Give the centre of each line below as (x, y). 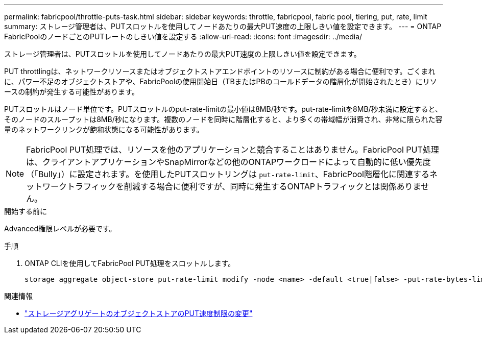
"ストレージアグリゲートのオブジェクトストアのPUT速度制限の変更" (139, 313)
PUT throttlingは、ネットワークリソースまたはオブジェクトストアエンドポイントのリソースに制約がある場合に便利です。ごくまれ (220, 71)
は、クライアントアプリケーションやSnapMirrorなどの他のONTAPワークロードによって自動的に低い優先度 (228, 162)
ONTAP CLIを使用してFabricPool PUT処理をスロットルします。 (130, 263)
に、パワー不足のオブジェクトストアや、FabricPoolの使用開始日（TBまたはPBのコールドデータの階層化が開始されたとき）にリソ (221, 81)
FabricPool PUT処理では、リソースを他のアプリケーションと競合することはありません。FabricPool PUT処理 (233, 150)
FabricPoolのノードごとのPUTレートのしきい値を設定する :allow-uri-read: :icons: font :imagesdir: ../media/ (183, 37)
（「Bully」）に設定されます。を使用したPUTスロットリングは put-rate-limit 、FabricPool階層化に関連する (228, 174)
